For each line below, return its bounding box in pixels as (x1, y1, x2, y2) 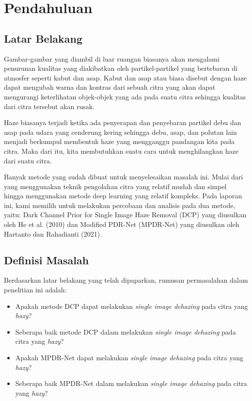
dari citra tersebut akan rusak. (4, 101, 94, 111)
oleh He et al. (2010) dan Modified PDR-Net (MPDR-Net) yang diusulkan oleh (4, 219, 239, 229)
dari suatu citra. (4, 155, 52, 165)
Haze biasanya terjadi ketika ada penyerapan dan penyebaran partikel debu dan (4, 117, 241, 128)
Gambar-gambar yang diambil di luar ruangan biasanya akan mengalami (4, 53, 220, 64)
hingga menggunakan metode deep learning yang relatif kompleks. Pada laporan (4, 191, 242, 201)
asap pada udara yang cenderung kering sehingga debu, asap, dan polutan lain (4, 127, 237, 137)
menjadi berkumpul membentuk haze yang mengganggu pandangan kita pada (4, 136, 235, 146)
